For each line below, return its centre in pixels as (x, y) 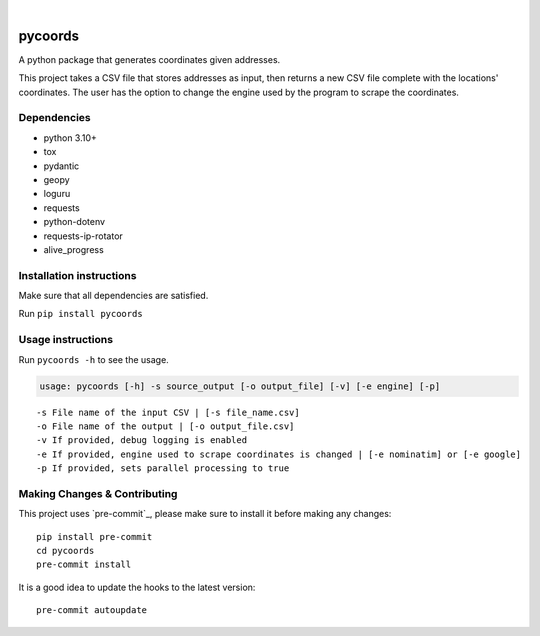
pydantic (61, 166)
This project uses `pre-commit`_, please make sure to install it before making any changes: (205, 514)
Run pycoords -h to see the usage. (93, 359)
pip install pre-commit (94, 536)
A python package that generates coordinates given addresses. (149, 59)
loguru (57, 194)
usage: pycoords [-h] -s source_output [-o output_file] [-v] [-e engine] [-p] (240, 386)
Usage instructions (66, 340)
